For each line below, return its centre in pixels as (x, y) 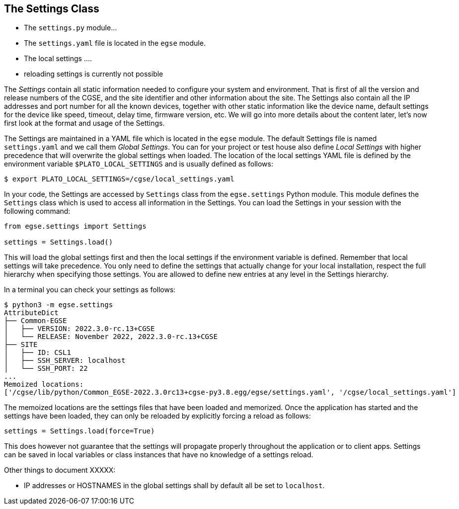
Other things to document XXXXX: (60, 470)
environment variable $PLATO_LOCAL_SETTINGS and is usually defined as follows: (139, 164)
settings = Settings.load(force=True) (79, 431)
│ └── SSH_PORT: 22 (46, 369)
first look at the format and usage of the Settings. (84, 123)
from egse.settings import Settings (75, 226)
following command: (37, 211)
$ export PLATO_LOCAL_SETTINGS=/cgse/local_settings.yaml (119, 179)
